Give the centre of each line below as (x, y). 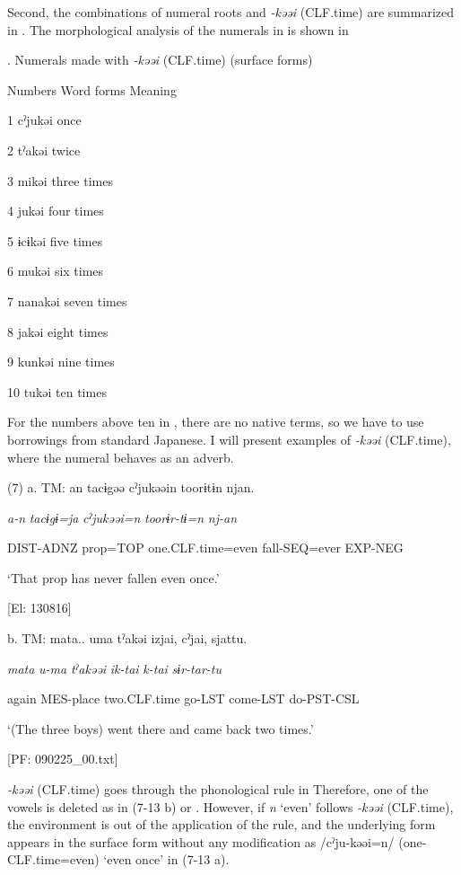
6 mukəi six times (56, 271)
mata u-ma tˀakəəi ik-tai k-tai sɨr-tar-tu (115, 668)
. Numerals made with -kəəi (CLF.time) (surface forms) (160, 60)
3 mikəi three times (60, 180)
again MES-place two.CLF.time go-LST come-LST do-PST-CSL (183, 698)
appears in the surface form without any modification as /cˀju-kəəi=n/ (201, 841)
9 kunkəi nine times (61, 362)
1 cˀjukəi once (44, 120)
